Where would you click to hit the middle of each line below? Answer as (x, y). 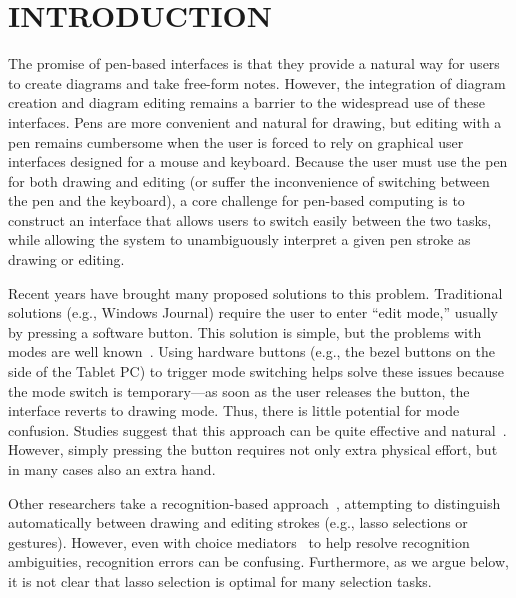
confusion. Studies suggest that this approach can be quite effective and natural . (257, 429)
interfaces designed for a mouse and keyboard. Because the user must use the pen (258, 161)
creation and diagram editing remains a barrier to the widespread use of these (246, 102)
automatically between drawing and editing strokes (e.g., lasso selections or (238, 522)
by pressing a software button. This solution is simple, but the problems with (245, 331)
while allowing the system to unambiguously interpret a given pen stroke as (239, 239)
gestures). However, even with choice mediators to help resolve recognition (239, 541)
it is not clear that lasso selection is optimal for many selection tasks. (220, 580)
